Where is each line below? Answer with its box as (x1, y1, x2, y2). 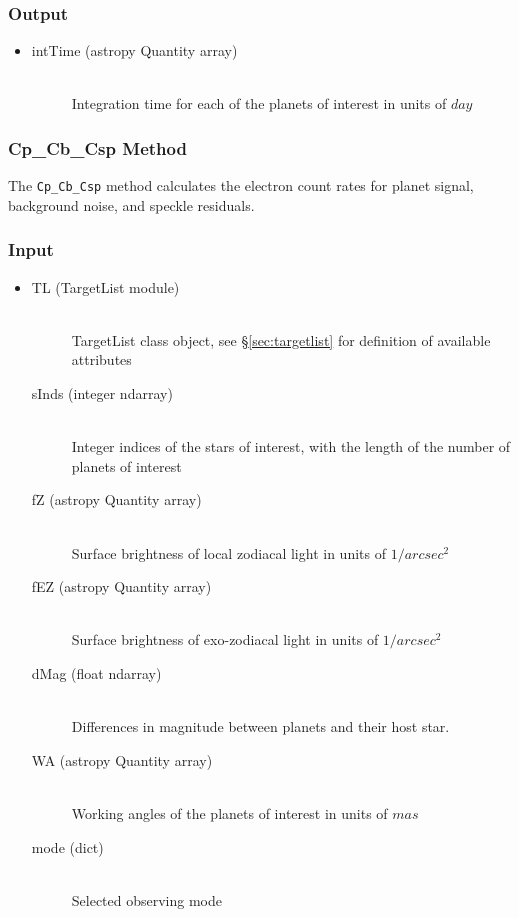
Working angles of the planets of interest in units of (71, 802, 388, 823)
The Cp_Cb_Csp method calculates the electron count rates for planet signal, (8, 175, 474, 196)
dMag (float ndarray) (31, 663, 162, 683)
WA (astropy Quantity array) (31, 749, 213, 770)
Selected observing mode (71, 889, 223, 910)
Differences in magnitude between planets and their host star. (71, 716, 450, 737)
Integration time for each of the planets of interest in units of (71, 93, 447, 114)
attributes (71, 349, 132, 370)
